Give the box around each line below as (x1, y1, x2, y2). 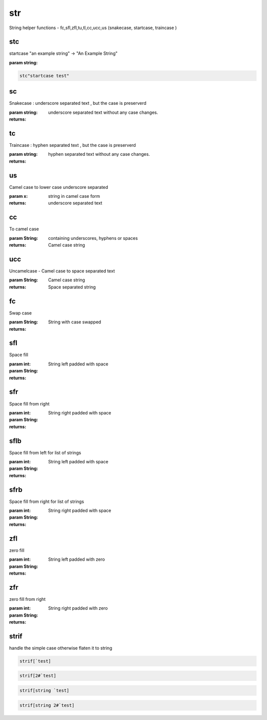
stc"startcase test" (19, 73, 69, 79)
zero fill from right (9, 596, 46, 602)
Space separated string (48, 284, 96, 290)
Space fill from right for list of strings (9, 498, 84, 504)
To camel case (9, 226, 39, 232)
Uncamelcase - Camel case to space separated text (9, 268, 115, 274)
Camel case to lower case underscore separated (9, 184, 108, 190)
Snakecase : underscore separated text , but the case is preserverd (9, 100, 147, 106)
